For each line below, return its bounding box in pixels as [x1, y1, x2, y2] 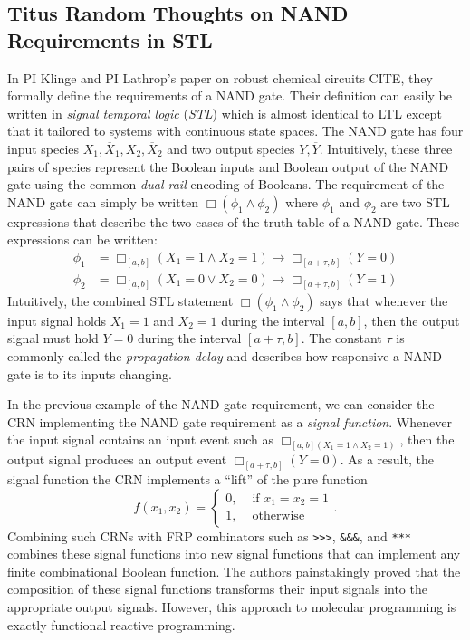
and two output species [167, 139, 295, 158]
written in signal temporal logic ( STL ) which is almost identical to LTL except [7, 103, 442, 122]
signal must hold [7, 329, 99, 348]
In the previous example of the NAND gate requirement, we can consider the [7, 395, 435, 414]
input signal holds [7, 310, 107, 330]
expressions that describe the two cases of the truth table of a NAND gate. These [7, 212, 460, 231]
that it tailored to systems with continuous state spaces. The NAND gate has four [7, 121, 464, 140]
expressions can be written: [7, 230, 158, 249]
